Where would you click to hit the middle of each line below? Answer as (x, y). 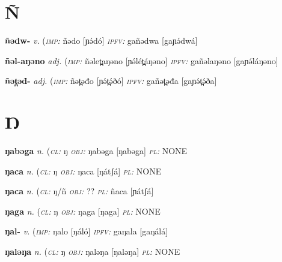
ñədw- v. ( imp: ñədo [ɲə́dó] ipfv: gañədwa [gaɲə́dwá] (101, 40)
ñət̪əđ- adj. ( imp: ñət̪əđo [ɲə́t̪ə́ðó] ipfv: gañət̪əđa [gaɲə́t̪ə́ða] (111, 81)
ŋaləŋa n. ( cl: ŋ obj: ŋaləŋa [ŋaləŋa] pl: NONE (93, 251)
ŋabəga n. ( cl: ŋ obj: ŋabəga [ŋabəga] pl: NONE (96, 151)
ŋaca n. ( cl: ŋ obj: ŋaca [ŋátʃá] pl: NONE (83, 171)
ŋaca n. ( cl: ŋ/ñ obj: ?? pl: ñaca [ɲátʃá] (79, 191)
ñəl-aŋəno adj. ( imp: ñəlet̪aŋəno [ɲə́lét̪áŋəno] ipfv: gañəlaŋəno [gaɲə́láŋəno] (142, 60)
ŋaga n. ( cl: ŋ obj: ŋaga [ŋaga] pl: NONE (83, 211)
